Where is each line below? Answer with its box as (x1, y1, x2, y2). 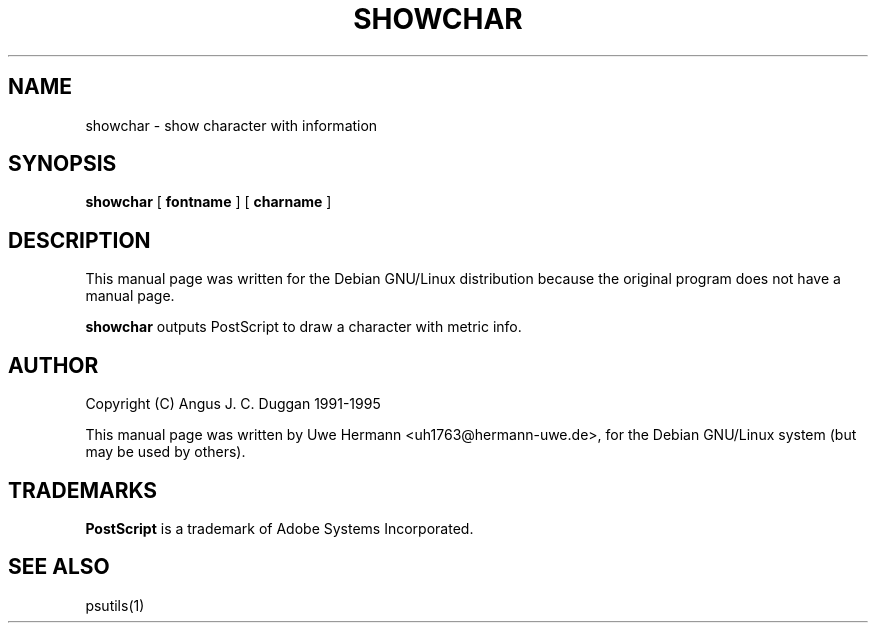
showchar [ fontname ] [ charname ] (85, 193, 332, 211)
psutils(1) (85, 596, 145, 614)
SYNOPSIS (8, 151, 117, 177)
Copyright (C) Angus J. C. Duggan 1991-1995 (85, 395, 381, 413)
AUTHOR (8, 352, 99, 378)
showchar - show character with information (85, 116, 378, 134)
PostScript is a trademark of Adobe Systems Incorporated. (85, 519, 474, 537)
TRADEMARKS (8, 477, 158, 503)
